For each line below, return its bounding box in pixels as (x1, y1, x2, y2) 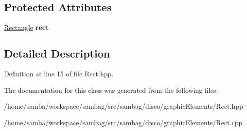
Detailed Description (4, 46, 110, 61)
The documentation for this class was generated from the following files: (4, 85, 218, 95)
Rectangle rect (4, 22, 49, 32)
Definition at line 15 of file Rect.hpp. (4, 69, 114, 78)
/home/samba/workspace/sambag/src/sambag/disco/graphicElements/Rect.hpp (4, 101, 243, 111)
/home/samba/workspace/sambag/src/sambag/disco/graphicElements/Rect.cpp (4, 117, 243, 127)
